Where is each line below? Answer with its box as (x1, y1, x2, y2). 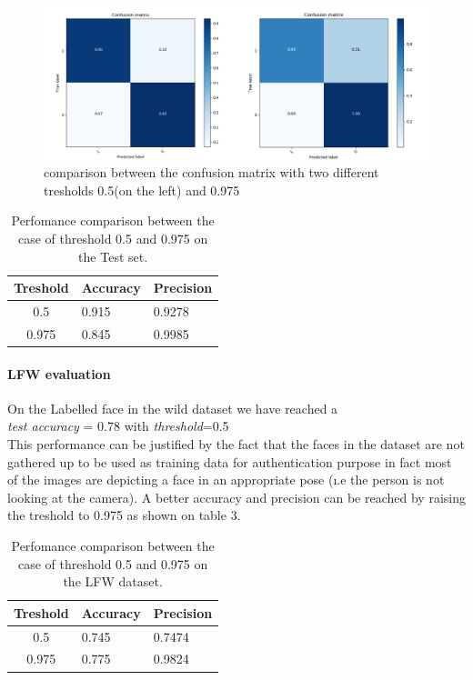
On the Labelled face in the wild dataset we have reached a (7, 398, 338, 417)
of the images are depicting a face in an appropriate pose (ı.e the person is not (7, 470, 445, 489)
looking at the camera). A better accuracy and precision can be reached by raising (7, 487, 466, 506)
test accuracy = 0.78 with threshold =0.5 (7, 416, 229, 435)
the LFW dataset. (63, 572, 163, 591)
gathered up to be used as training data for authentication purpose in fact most (7, 452, 452, 471)
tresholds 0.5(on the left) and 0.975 (44, 180, 240, 199)
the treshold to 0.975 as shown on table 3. (7, 505, 241, 525)
